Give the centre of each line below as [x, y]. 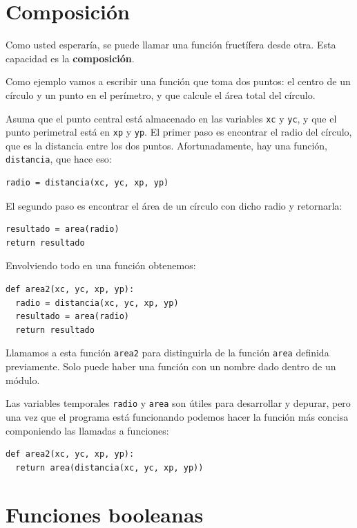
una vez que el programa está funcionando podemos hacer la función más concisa [177, 416]
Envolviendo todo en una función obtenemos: [101, 265]
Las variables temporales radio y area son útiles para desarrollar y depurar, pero [178, 403]
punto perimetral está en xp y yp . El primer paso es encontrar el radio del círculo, [179, 132]
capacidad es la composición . [70, 58]
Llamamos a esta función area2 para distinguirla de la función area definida [167, 353]
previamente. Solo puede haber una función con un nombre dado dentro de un [171, 366]
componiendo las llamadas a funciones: [87, 430]
